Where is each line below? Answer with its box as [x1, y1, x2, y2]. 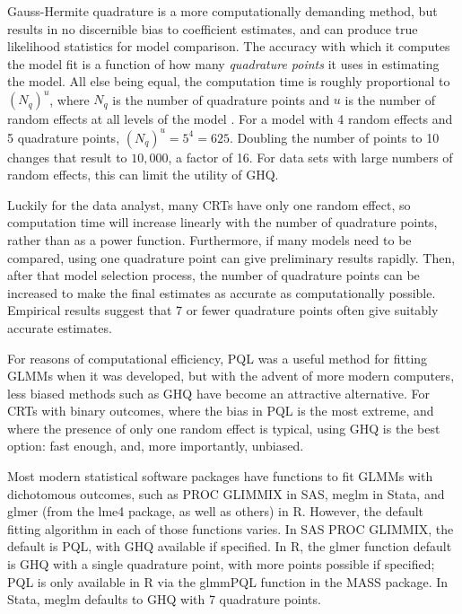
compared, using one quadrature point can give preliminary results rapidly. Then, [7, 248, 456, 267]
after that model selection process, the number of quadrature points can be [7, 266, 420, 285]
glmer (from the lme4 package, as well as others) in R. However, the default [7, 502, 424, 521]
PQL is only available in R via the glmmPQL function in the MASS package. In [7, 572, 449, 591]
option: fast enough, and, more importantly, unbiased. [7, 436, 304, 455]
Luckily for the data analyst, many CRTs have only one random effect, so [7, 195, 411, 214]
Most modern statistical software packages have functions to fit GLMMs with [7, 467, 433, 486]
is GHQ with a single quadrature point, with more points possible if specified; [7, 555, 435, 574]
